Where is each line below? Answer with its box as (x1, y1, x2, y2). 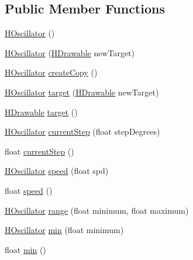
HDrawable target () (5, 105, 78, 118)
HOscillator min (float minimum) (5, 224, 124, 236)
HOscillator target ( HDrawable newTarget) (5, 85, 159, 98)
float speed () (5, 184, 53, 196)
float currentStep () (5, 145, 74, 157)
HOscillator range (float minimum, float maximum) (5, 204, 189, 216)
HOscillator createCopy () (5, 66, 98, 78)
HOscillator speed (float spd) (5, 165, 109, 177)
